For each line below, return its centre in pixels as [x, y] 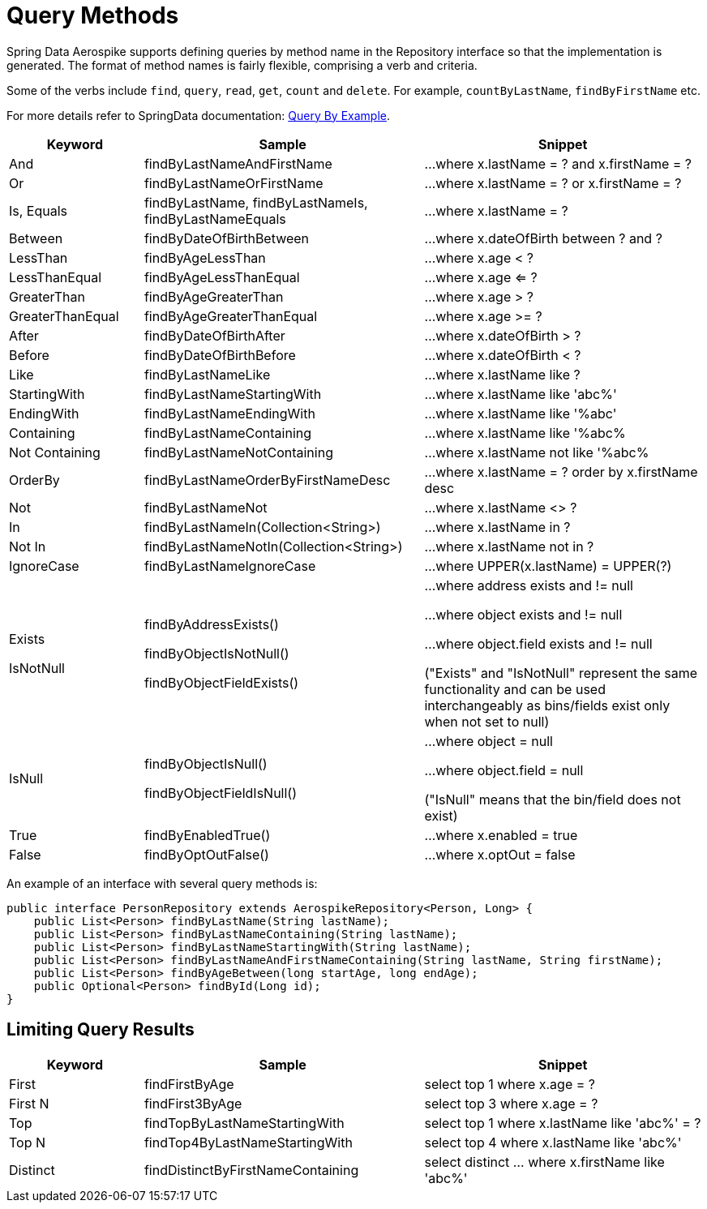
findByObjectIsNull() [206, 763]
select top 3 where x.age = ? [511, 1103]
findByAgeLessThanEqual [222, 277]
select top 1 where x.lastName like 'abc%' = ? [563, 1123]
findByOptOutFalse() [206, 854]
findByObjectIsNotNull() [216, 653]
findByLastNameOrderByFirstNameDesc [267, 480]
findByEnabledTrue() [207, 835]
